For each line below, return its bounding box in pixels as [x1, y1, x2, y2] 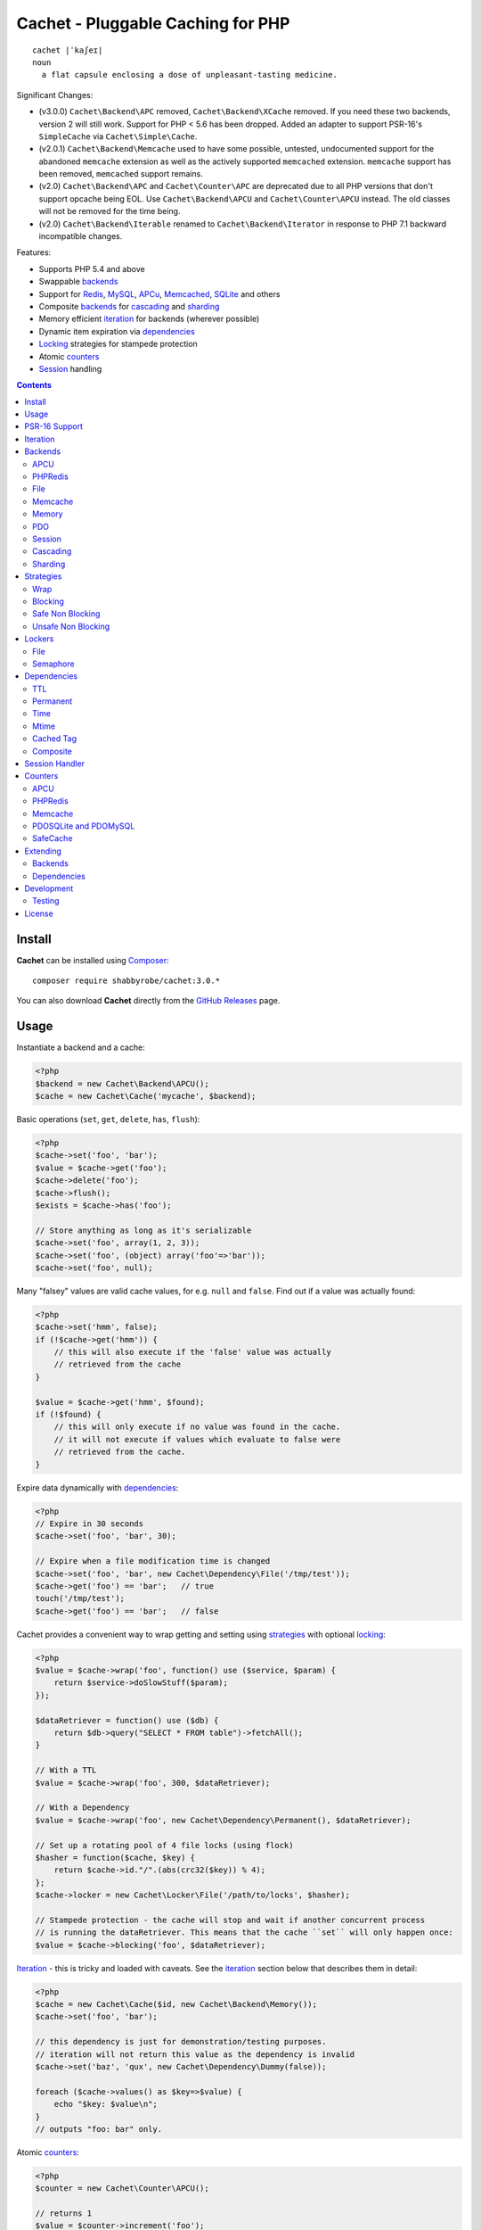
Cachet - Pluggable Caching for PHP [16, 13, 290, 33]
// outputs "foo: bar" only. [35, 2124, 163, 2134]
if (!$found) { [35, 1409, 102, 1420]
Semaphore [32, 658, 75, 669]
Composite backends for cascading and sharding [38, 301, 220, 311]
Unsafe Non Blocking [32, 621, 110, 632]
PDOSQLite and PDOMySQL [32, 821, 135, 831]
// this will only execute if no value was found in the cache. [53, 1422, 341, 1432]
